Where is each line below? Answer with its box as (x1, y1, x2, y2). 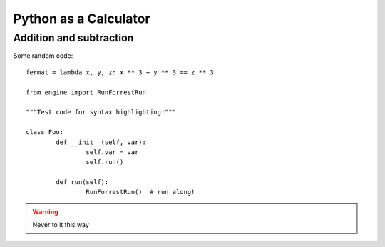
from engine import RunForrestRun (26, 88, 146, 96)
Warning (32, 207, 58, 216)
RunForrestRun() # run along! (86, 188, 195, 196)
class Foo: (26, 128, 64, 136)
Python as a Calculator (13, 11, 150, 26)
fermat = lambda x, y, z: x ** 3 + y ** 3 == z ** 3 (26, 68, 214, 76)
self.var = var (86, 148, 139, 156)
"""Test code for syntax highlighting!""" (26, 108, 177, 116)
